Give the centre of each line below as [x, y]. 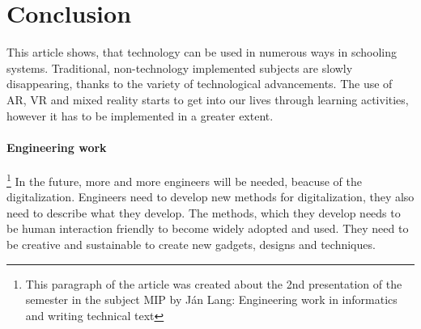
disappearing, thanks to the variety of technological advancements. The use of [200, 84]
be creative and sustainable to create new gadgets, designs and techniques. [191, 244]
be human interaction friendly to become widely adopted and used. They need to [208, 228]
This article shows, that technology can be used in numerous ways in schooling [202, 52]
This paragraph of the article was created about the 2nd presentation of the [214, 283]
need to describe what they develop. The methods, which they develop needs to [204, 212]
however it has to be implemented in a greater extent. [140, 115]
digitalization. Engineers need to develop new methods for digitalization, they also [210, 197]
